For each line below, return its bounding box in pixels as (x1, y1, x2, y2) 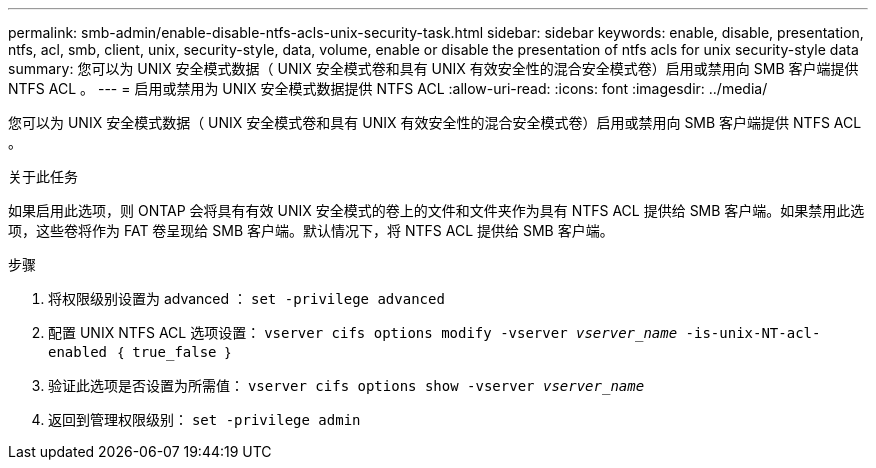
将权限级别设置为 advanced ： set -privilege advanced (48, 290, 445, 307)
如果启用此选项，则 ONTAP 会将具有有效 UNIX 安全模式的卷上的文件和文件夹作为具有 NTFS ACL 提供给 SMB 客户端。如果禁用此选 (8, 202, 865, 219)
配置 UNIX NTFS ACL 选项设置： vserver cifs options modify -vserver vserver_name (48, 324, 678, 341)
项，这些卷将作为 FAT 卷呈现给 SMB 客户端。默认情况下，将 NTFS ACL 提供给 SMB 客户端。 (8, 222, 614, 239)
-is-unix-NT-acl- (685, 325, 821, 341)
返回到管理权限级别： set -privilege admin (48, 411, 361, 428)
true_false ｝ (132, 344, 234, 360)
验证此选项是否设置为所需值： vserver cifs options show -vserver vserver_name (48, 377, 645, 394)
